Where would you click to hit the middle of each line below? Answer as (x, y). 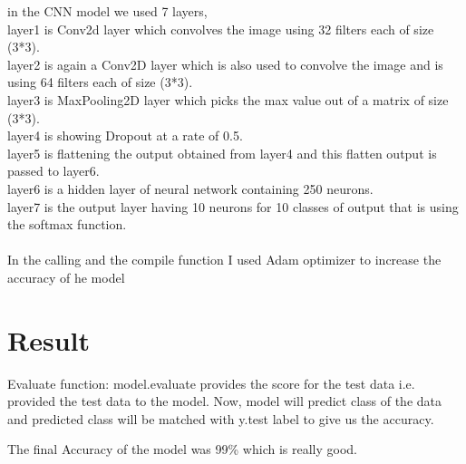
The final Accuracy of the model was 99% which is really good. (182, 449)
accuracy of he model (66, 277)
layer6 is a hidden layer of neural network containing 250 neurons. (190, 188)
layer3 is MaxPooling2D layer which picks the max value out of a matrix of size (228, 99)
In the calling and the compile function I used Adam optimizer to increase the (224, 260)
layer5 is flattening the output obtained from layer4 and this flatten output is (222, 153)
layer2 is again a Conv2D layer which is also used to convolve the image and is (225, 64)
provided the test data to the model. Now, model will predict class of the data (225, 401)
